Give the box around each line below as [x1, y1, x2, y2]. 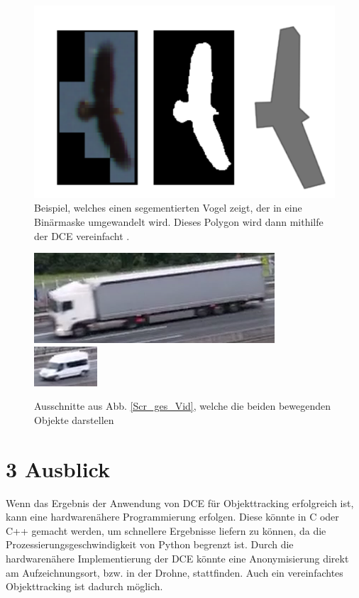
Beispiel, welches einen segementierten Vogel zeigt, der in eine [34, 200, 302, 215]
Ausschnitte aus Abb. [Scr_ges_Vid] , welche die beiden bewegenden [34, 398, 331, 413]
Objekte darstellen [34, 412, 114, 427]
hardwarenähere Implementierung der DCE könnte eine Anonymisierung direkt [6, 550, 349, 565]
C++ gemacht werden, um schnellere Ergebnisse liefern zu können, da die [6, 523, 326, 538]
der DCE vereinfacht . [34, 228, 130, 243]
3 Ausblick [6, 454, 111, 483]
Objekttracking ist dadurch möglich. [6, 579, 163, 594]
